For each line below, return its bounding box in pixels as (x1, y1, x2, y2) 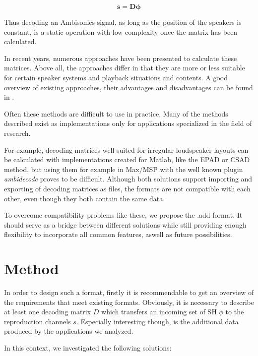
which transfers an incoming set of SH (101, 306, 217, 317)
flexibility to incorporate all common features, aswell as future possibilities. (4, 229, 232, 239)
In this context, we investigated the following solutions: (4, 342, 172, 353)
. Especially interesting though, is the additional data (76, 316, 239, 326)
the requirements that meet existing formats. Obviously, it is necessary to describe (4, 297, 254, 307)
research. (4, 127, 31, 138)
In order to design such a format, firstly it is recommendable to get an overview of (4, 287, 254, 297)
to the (225, 306, 244, 317)
